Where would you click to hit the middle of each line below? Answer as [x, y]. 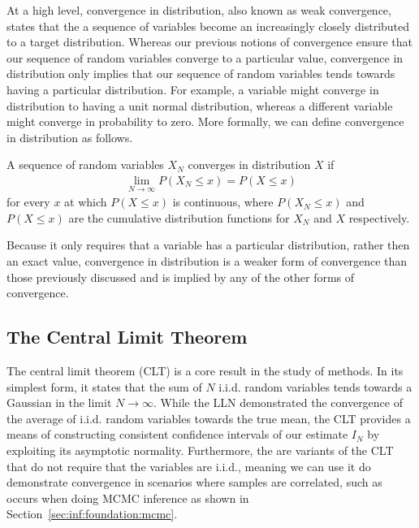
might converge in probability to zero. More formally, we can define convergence [205, 121]
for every [28, 202]
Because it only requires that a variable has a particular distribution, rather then [208, 245]
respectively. [379, 217]
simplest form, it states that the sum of [104, 386]
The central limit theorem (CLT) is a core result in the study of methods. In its [205, 370]
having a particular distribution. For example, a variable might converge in [193, 89]
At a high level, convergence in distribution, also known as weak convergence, [199, 10]
